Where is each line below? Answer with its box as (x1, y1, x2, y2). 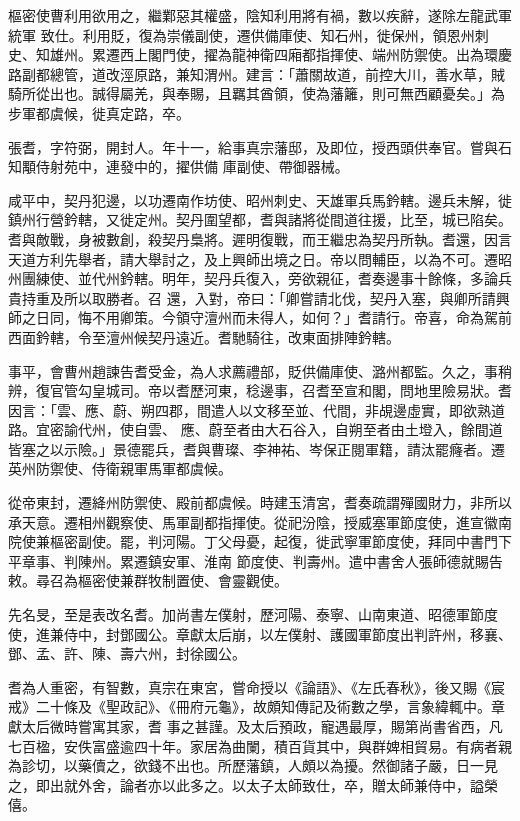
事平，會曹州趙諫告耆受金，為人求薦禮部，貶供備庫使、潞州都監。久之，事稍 (8, 360, 512, 381)
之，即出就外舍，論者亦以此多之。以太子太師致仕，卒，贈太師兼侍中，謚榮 (8, 774, 498, 795)
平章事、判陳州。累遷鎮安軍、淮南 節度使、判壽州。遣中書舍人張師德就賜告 (8, 550, 503, 571)
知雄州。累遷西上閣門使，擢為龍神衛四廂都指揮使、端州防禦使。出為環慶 (35, 44, 512, 65)
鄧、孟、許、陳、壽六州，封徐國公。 (8, 643, 246, 664)
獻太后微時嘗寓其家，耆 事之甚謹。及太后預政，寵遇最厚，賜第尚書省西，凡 (8, 716, 503, 736)
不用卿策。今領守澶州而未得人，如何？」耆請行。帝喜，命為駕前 (91, 307, 512, 328)
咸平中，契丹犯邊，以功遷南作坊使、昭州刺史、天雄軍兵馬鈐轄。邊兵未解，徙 (8, 189, 512, 210)
